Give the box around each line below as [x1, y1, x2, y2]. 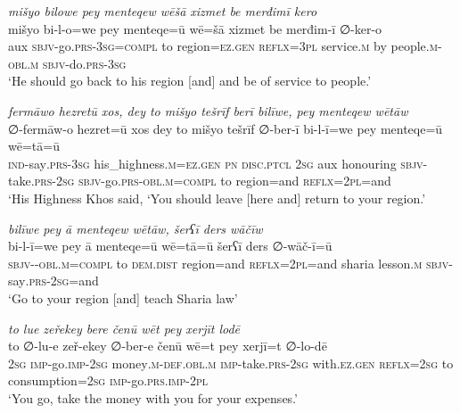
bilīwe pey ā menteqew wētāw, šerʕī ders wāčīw [8, 219, 263, 237]
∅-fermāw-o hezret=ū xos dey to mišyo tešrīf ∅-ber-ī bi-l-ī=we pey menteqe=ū [8, 119, 443, 137]
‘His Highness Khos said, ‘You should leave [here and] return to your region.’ [8, 188, 426, 207]
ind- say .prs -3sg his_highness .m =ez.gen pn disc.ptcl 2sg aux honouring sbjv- [8, 153, 428, 172]
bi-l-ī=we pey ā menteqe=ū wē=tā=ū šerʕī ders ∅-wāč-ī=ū [8, 236, 333, 255]
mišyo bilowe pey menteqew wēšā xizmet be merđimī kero [8, 2, 317, 20]
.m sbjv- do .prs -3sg [27, 54, 127, 72]
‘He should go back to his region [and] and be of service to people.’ [8, 71, 372, 90]
